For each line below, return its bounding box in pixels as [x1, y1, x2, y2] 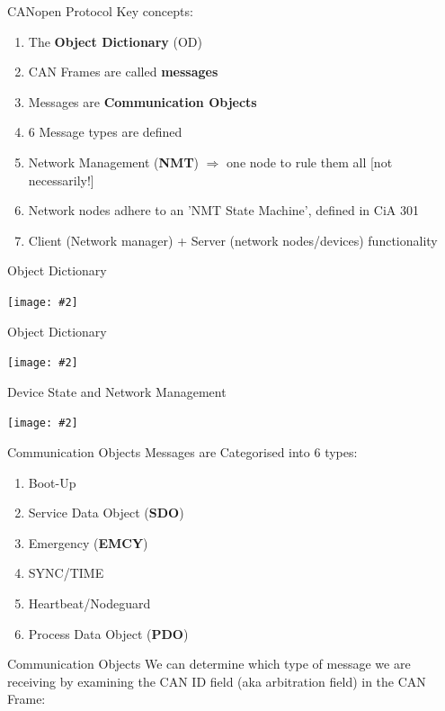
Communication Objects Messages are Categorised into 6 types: [7, 443, 358, 462]
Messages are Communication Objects [28, 92, 257, 111]
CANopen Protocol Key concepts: [7, 2, 193, 20]
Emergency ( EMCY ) [28, 533, 148, 552]
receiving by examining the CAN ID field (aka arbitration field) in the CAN [7, 671, 426, 690]
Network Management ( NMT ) [28, 152, 200, 171]
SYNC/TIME [28, 563, 104, 582]
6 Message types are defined [28, 122, 182, 141]
